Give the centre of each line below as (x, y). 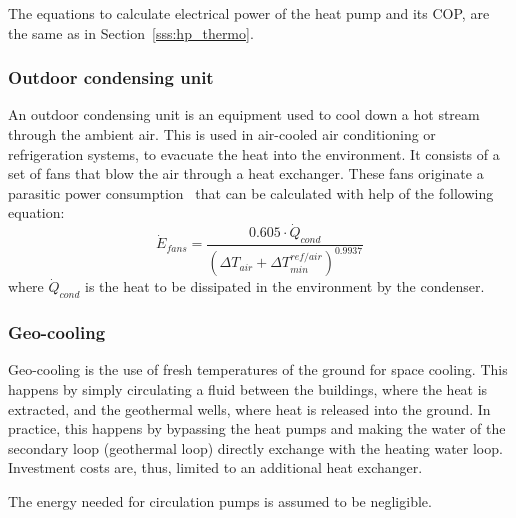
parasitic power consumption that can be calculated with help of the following (251, 192)
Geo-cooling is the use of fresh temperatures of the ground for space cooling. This (258, 369)
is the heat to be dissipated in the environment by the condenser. (285, 286)
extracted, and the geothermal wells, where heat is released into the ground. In (249, 408)
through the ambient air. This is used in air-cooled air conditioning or (222, 134)
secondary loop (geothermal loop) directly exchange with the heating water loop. (255, 447)
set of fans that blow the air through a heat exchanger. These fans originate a (246, 173)
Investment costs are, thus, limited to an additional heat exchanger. (215, 467)
